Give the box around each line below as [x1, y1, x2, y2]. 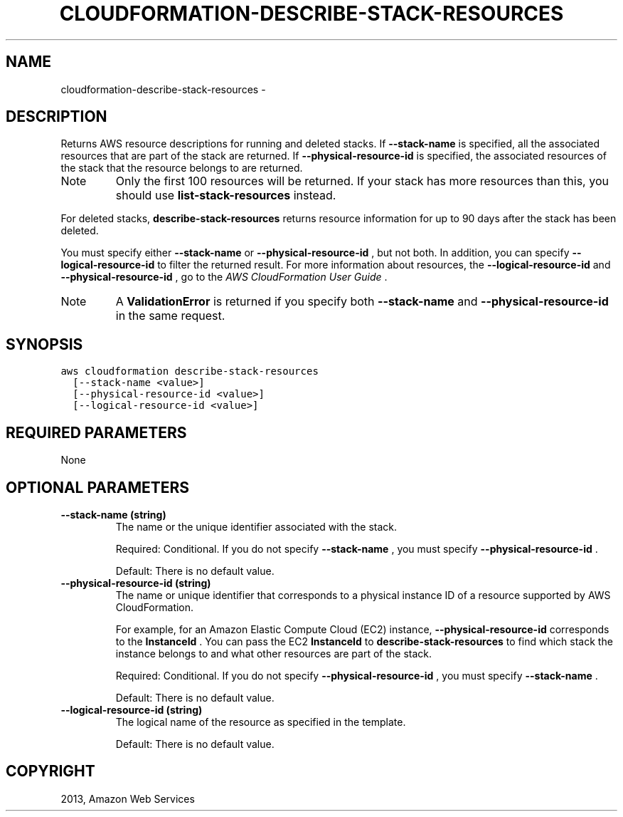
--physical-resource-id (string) [60, 576, 211, 589]
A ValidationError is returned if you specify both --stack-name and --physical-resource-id [115, 294, 609, 309]
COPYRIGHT [6, 762, 95, 781]
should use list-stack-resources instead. [115, 188, 336, 203]
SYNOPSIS [6, 335, 83, 353]
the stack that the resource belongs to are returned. [60, 162, 303, 175]
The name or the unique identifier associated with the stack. [115, 520, 398, 533]
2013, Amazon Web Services [60, 792, 195, 805]
